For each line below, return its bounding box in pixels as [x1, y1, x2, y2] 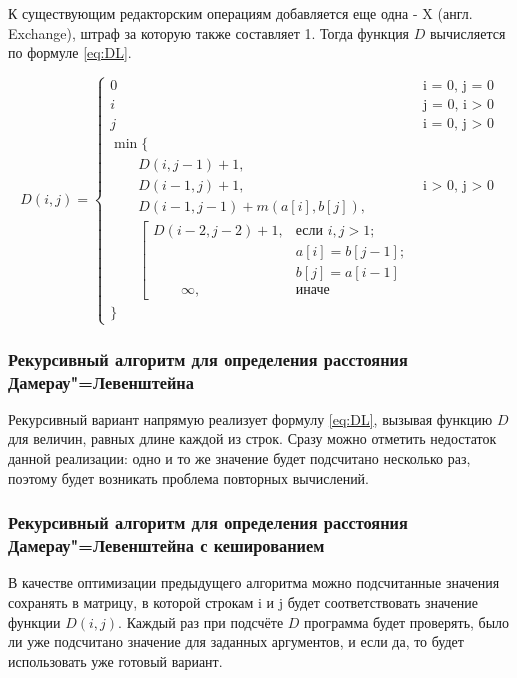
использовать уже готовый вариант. [8, 650, 223, 671]
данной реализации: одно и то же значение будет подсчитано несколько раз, [8, 448, 471, 468]
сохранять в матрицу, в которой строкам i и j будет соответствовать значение [8, 591, 479, 612]
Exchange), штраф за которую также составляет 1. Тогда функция [8, 22, 410, 43]
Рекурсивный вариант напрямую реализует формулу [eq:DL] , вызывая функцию [8, 408, 493, 429]
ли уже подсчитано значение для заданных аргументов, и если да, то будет [8, 631, 464, 652]
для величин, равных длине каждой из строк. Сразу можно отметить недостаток [8, 428, 497, 449]
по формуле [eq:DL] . [8, 42, 132, 63]
